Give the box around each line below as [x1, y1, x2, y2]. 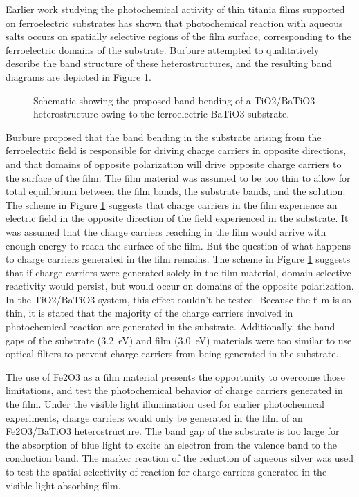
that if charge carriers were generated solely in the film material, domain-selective [6, 265, 351, 279]
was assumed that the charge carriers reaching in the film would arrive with [6, 224, 326, 238]
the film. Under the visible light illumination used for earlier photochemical [6, 397, 324, 411]
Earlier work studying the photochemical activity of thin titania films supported [6, 2, 345, 16]
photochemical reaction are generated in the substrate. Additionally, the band [6, 319, 335, 334]
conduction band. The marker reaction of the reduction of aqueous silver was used [6, 451, 353, 465]
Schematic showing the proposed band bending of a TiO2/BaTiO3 [33, 93, 315, 107]
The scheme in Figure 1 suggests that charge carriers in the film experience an [6, 197, 338, 212]
